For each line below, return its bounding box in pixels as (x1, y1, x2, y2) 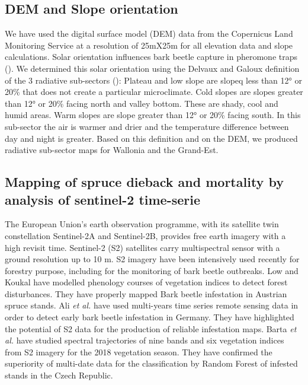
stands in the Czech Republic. (5, 369, 113, 381)
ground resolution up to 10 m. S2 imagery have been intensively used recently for (5, 253, 300, 265)
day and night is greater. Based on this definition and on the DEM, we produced (5, 132, 298, 144)
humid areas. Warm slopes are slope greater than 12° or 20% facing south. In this (5, 109, 301, 121)
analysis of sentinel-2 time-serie (5, 190, 201, 208)
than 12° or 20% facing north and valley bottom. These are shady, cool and (5, 97, 278, 109)
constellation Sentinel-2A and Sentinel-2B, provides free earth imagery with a (5, 229, 286, 241)
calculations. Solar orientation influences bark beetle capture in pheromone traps (5, 50, 298, 63)
